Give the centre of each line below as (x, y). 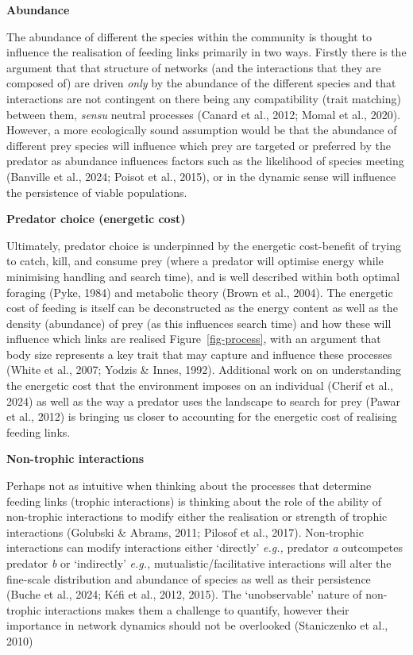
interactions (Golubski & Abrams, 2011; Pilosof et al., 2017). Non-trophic (185, 532)
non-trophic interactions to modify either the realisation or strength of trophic (197, 516)
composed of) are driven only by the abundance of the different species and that (201, 83)
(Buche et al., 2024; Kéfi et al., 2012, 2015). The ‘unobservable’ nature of (184, 594)
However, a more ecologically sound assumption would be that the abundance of (202, 130)
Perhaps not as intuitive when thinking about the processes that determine (189, 485)
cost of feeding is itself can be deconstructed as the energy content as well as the (202, 308)
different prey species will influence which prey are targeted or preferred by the (199, 145)
